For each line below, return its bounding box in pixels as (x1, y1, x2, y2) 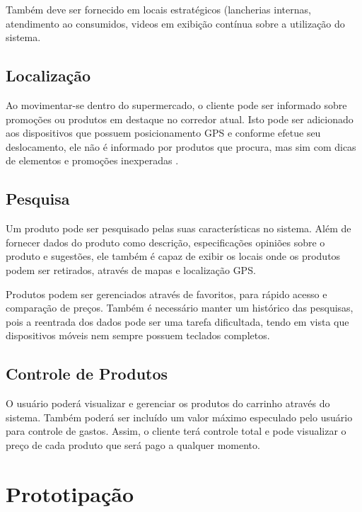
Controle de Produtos (6, 363, 168, 385)
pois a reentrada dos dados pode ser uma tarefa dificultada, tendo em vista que (6, 314, 349, 329)
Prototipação (6, 479, 134, 508)
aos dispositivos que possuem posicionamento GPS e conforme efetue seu (6, 125, 321, 140)
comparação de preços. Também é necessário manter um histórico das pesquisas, (6, 300, 354, 315)
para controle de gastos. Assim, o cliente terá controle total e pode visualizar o (6, 423, 346, 438)
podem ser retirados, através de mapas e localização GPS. (6, 262, 256, 277)
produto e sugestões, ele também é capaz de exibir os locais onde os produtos (6, 249, 341, 263)
